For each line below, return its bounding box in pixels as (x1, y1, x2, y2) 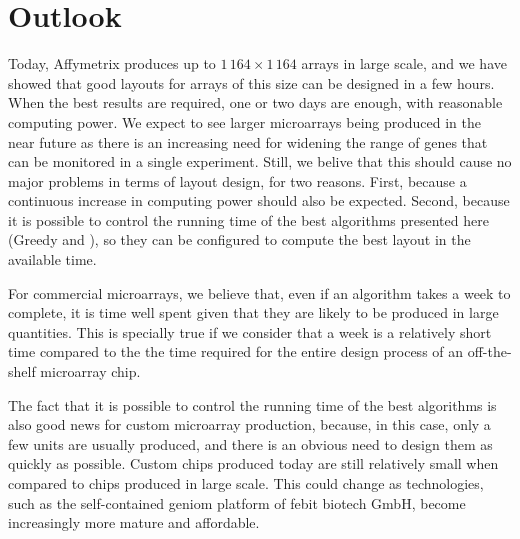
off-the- (467, 341, 512, 362)
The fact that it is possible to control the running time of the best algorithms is (8, 394, 497, 415)
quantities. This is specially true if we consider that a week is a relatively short (8, 321, 492, 342)
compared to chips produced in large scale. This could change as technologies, (8, 473, 484, 493)
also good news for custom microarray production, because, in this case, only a (8, 414, 491, 435)
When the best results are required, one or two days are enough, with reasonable (8, 92, 503, 113)
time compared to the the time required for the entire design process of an (8, 341, 464, 362)
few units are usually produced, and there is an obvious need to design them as (8, 433, 493, 454)
